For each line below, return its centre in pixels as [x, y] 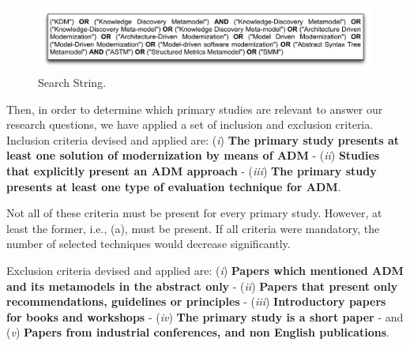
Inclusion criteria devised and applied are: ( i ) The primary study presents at [203, 139]
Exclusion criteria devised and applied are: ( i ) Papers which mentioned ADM [205, 270]
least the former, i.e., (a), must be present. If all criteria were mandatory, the [193, 228]
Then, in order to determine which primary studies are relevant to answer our [195, 109]
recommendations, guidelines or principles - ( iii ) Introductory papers [196, 301]
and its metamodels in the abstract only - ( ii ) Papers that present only [202, 286]
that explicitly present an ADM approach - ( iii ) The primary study [192, 170]
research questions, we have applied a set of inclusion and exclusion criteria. [190, 124]
